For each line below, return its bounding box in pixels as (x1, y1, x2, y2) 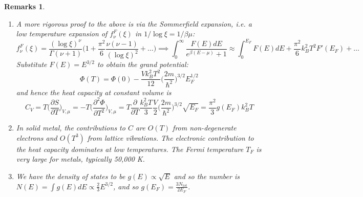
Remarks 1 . (4, 1, 45, 11)
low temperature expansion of (16, 28, 108, 39)
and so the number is (174, 171, 240, 181)
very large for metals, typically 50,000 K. (16, 154, 145, 164)
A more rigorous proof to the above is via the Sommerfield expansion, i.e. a (16, 18, 252, 29)
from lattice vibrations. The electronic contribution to (87, 132, 254, 143)
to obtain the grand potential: (97, 59, 188, 70)
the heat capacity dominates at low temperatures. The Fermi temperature (16, 143, 244, 154)
